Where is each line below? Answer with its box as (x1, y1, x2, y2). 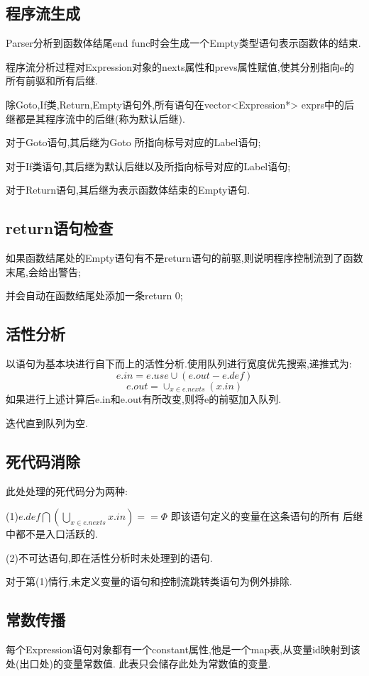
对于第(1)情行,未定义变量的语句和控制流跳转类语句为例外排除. (6, 574, 292, 589)
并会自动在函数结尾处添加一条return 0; (6, 288, 183, 303)
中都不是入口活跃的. (6, 526, 98, 541)
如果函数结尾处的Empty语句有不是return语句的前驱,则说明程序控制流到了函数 (6, 250, 363, 265)
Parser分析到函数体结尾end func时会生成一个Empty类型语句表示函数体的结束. (6, 35, 361, 50)
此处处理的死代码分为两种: (6, 483, 128, 498)
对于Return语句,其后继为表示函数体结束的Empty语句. (6, 182, 250, 197)
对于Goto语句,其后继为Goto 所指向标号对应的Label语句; (6, 135, 261, 150)
